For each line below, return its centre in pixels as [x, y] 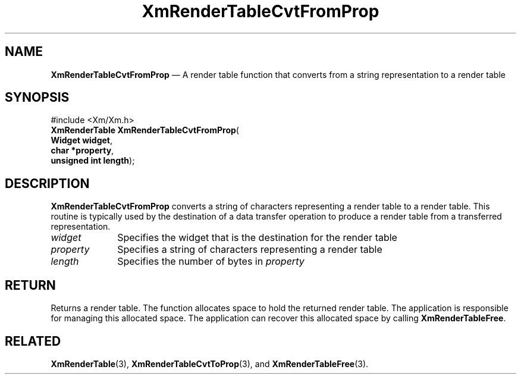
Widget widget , [82, 140]
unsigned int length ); [93, 161]
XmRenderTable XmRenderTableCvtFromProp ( [145, 130]
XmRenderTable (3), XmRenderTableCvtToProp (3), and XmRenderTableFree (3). [210, 364]
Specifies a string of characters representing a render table [250, 250]
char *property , [82, 151]
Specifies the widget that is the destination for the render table [257, 238]
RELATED [33, 341]
